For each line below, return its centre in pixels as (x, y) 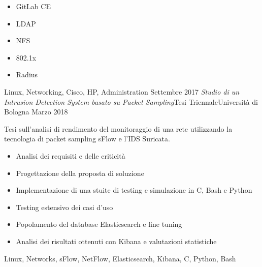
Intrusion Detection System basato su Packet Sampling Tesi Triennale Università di (131, 101)
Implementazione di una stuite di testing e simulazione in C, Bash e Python (134, 190)
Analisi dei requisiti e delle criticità (71, 155)
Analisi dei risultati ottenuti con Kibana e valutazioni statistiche (116, 241)
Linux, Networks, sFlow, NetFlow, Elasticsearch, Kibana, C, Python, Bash (120, 258)
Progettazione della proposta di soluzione (80, 173)
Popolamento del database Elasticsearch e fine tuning (99, 224)
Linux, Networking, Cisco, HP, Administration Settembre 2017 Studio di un (122, 91)
